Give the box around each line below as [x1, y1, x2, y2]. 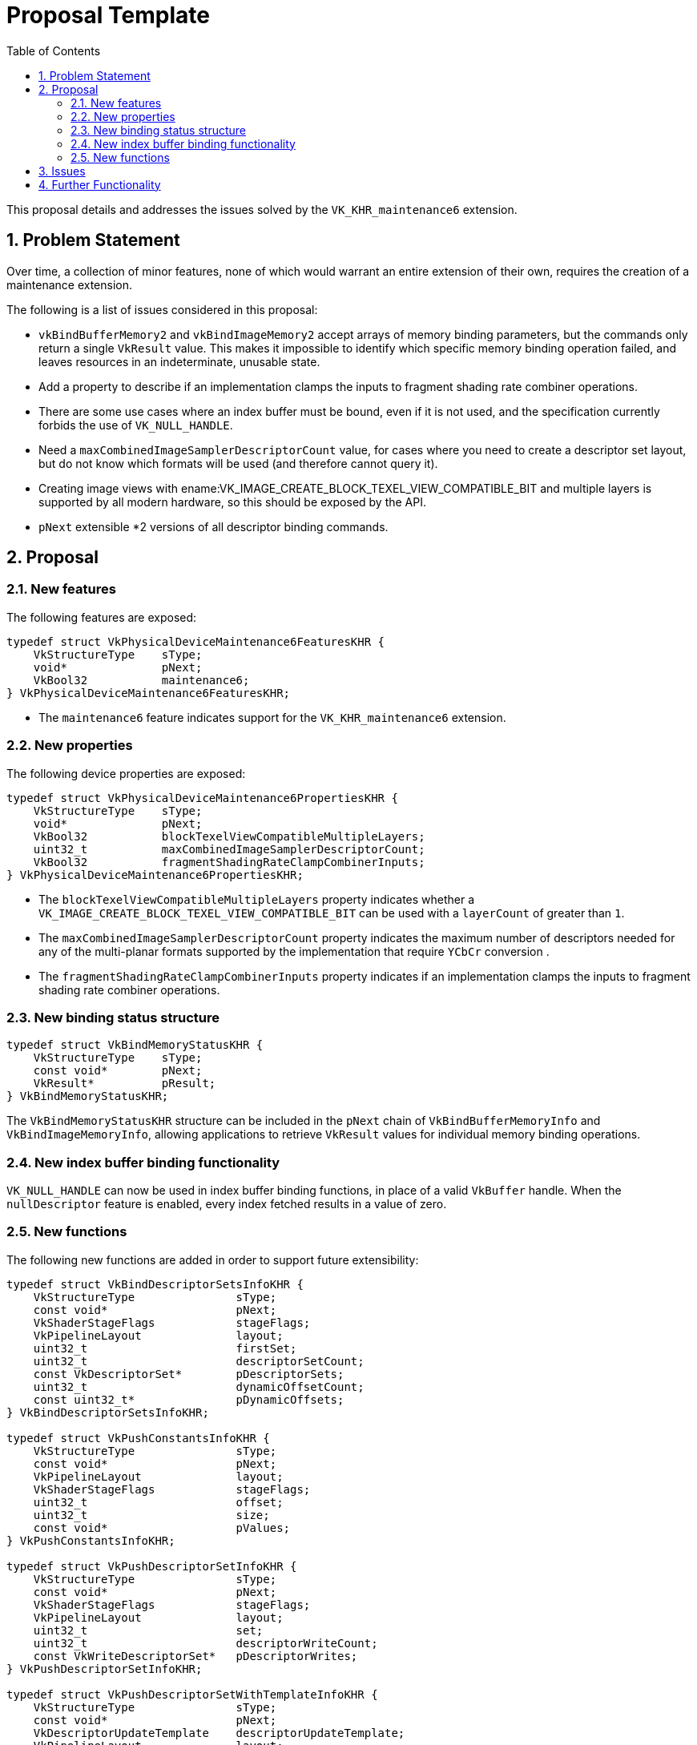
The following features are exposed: [6, 610, 197, 624]
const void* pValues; [33, 1521, 291, 1534]
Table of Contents [6, 43, 101, 58]
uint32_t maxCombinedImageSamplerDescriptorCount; [33, 842, 425, 856]
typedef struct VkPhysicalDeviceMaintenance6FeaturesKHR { [6, 635, 385, 648]
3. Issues [38, 163, 86, 178]
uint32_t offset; [33, 1495, 284, 1509]
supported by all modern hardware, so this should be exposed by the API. [38, 494, 427, 509]
